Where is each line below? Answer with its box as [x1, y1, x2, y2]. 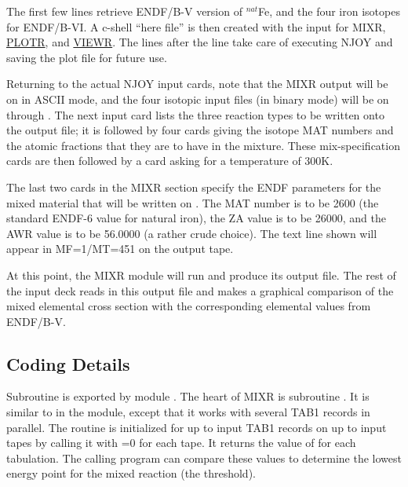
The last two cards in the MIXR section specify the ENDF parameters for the [6, 178, 381, 195]
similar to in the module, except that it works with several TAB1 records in [6, 404, 370, 420]
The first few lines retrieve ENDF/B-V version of [6, 3, 242, 19]
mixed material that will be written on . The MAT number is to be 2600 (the [6, 194, 379, 211]
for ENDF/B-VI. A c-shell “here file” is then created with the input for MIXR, [6, 18, 386, 35]
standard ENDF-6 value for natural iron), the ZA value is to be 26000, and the [6, 210, 386, 226]
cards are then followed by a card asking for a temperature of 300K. [6, 152, 333, 169]
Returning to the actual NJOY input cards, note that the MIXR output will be [6, 75, 388, 92]
